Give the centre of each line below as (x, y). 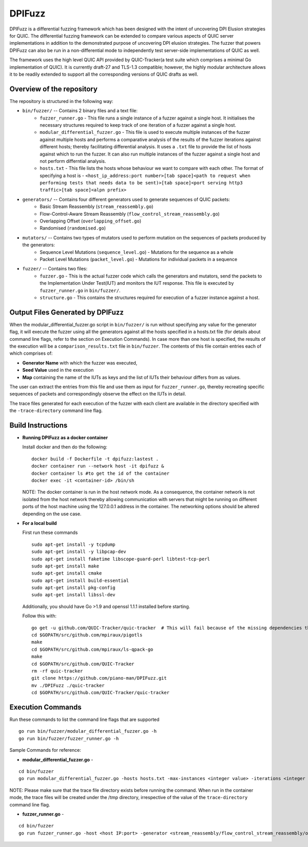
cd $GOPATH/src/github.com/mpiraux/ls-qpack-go (92, 649)
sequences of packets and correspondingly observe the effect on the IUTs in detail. (98, 394)
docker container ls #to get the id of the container (100, 473)
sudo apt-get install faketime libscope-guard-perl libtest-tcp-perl (121, 559)
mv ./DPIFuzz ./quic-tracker (68, 685)
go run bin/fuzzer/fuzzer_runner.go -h (69, 738)
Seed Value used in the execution (58, 370)
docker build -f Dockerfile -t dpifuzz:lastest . (95, 459)
